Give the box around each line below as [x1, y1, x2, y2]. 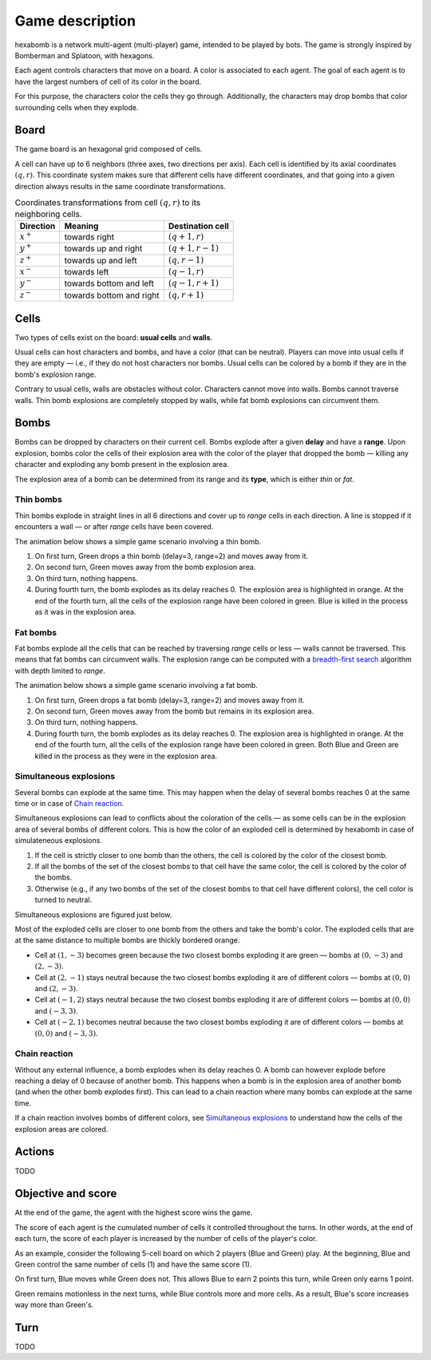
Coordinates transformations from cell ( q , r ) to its [14, 197, 201, 208]
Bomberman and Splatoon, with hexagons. [14, 50, 155, 60]
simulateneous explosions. [14, 836, 103, 845]
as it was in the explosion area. [34, 607, 136, 616]
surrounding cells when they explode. [14, 102, 139, 112]
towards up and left [64, 255, 137, 266]
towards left [64, 267, 109, 278]
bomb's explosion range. [14, 370, 97, 379]
